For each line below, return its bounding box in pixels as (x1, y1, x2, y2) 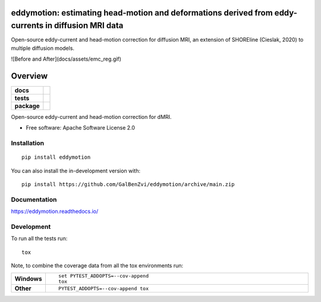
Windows (14, 275, 42, 283)
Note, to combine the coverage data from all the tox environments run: (11, 262, 184, 269)
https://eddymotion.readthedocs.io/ (11, 208, 99, 215)
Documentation (11, 195, 57, 203)
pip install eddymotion (21, 154, 91, 161)
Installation (11, 139, 45, 147)
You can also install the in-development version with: (11, 167, 141, 174)
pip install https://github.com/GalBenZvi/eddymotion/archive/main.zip (21, 181, 235, 187)
